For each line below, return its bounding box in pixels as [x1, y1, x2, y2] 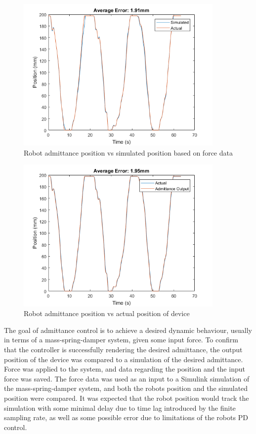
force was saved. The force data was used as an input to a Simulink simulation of [4, 373, 250, 383]
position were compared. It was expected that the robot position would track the [4, 392, 249, 403]
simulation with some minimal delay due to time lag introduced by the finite [4, 402, 236, 413]
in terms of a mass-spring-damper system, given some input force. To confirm [4, 334, 238, 345]
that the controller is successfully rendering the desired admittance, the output [4, 344, 243, 354]
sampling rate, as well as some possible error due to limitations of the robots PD [4, 412, 248, 423]
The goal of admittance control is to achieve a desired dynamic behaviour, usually [4, 325, 253, 335]
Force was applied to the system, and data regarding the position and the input [4, 364, 245, 374]
